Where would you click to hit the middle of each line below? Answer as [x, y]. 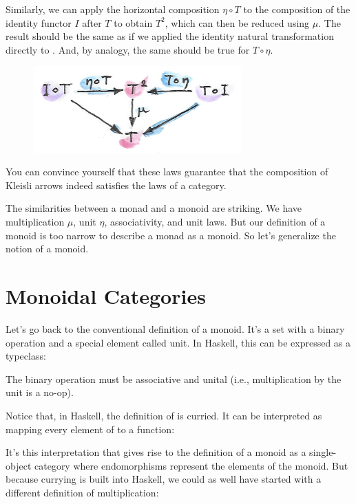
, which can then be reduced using [237, 22]
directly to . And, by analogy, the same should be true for [128, 49]
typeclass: [26, 356]
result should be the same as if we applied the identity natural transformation [170, 36]
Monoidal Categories [106, 296]
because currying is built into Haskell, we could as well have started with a [164, 479]
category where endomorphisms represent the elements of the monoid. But [191, 465]
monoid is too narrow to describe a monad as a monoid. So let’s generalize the [171, 235]
